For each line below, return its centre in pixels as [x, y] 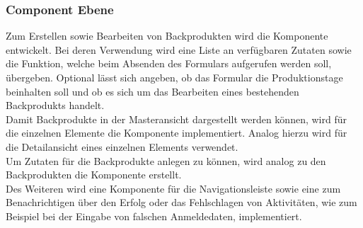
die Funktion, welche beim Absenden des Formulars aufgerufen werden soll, [169, 63]
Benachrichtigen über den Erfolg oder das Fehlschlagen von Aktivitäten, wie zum [181, 202]
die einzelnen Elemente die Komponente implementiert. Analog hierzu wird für [177, 133]
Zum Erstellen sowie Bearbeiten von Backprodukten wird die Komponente [167, 36]
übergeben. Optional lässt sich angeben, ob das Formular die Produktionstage [174, 77]
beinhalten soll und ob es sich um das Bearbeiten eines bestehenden [152, 91]
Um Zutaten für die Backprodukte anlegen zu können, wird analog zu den [166, 160]
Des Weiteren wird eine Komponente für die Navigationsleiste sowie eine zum [173, 188]
